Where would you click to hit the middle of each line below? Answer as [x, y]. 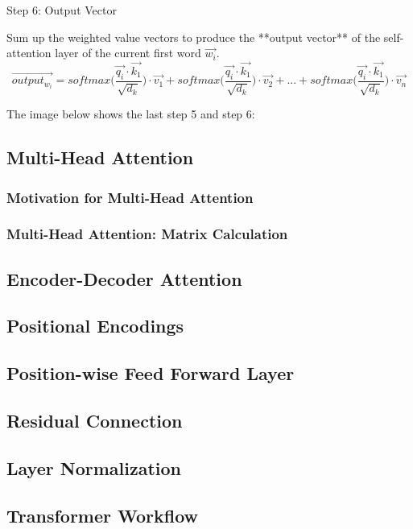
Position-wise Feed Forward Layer [151, 373]
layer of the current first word [128, 53]
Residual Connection [95, 421]
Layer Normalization [94, 467]
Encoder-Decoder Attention [124, 278]
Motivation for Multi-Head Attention [130, 197]
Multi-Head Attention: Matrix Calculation [147, 234]
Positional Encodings [95, 326]
